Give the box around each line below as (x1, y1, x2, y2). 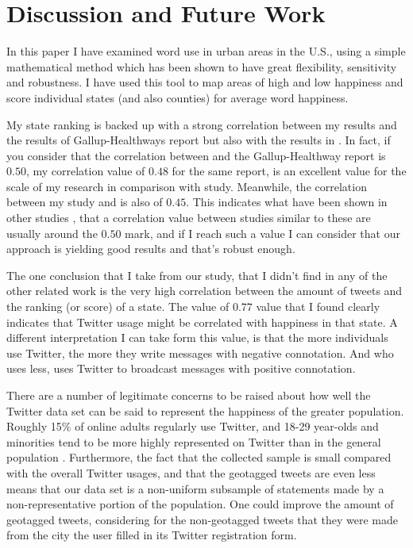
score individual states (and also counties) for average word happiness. (6, 89, 349, 105)
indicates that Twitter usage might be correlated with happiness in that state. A (6, 313, 398, 330)
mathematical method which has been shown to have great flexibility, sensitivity (6, 58, 397, 75)
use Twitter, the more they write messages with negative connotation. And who (6, 344, 394, 361)
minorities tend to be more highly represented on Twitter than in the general (6, 433, 381, 450)
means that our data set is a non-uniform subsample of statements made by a (6, 480, 384, 496)
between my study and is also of (6, 194, 163, 210)
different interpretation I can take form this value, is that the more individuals (6, 329, 388, 346)
